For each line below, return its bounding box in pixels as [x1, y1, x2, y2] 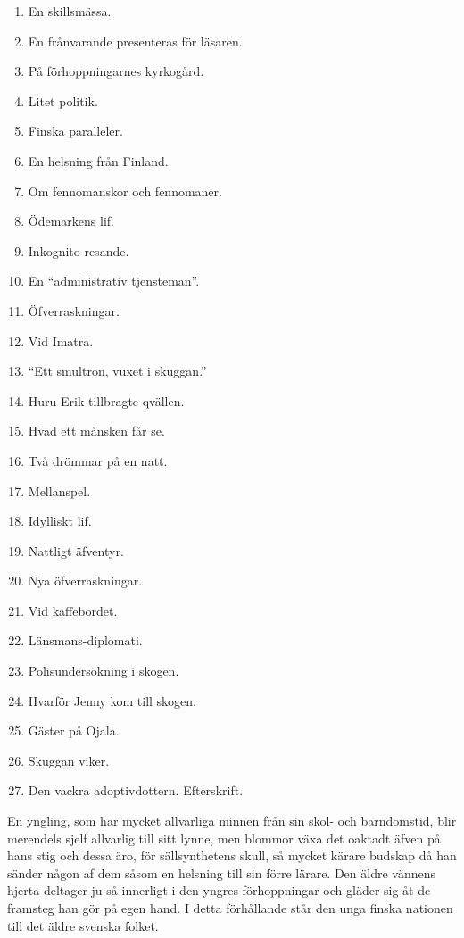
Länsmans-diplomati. [28, 631, 143, 650]
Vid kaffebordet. [28, 601, 118, 619]
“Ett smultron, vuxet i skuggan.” [28, 361, 207, 380]
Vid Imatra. [28, 331, 94, 350]
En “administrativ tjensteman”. [28, 271, 200, 290]
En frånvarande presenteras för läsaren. [28, 31, 243, 50]
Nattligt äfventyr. [28, 541, 124, 560]
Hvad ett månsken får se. [28, 421, 165, 440]
